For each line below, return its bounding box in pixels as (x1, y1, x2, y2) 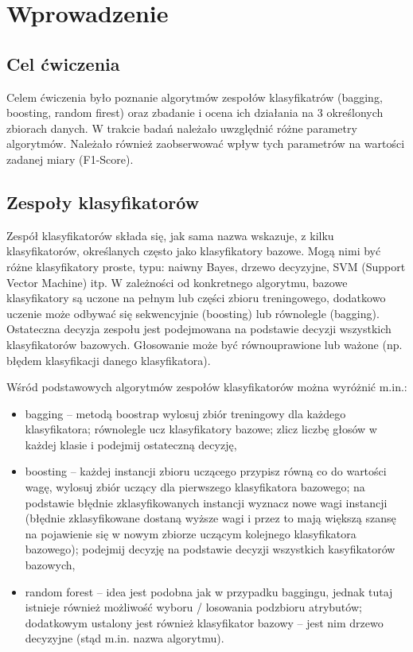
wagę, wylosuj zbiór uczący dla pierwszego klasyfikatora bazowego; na (25, 479, 365, 495)
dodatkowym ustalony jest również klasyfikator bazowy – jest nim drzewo (25, 614, 384, 631)
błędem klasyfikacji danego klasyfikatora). (6, 351, 211, 368)
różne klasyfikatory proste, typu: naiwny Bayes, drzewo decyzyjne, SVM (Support (6, 258, 406, 274)
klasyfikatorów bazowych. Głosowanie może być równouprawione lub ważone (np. (6, 336, 403, 352)
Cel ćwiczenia (6, 51, 120, 76)
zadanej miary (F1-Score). (6, 150, 134, 167)
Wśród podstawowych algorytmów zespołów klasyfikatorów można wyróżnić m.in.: (6, 378, 407, 395)
